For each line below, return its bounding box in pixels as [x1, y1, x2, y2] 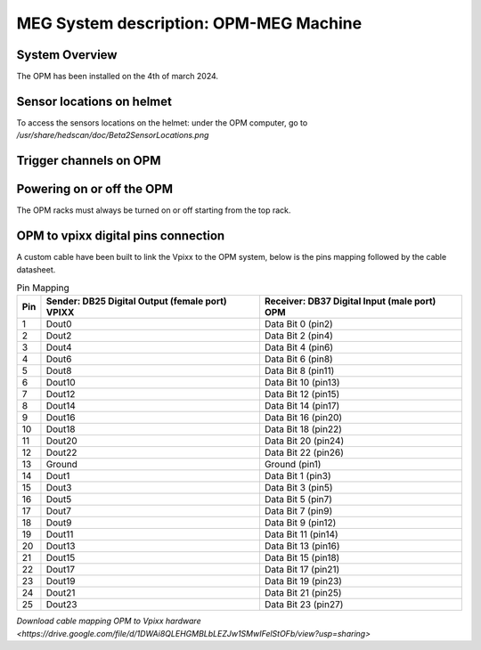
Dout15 [45, 552, 76, 565]
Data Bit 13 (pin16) [264, 540, 340, 552]
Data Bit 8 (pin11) [264, 365, 335, 378]
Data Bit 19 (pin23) [264, 575, 343, 588]
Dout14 [45, 400, 76, 412]
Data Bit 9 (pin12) [264, 516, 337, 529]
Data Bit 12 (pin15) [264, 388, 340, 401]
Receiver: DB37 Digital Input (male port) [264, 295, 436, 307]
